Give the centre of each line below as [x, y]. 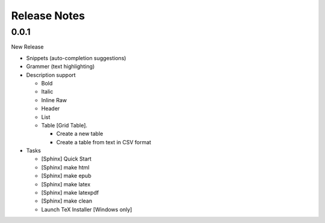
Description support [51, 75]
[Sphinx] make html [65, 167]
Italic [47, 92]
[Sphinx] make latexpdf [70, 193]
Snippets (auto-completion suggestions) [76, 58]
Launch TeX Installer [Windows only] [87, 209]
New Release [27, 47]
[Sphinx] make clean [67, 201]
